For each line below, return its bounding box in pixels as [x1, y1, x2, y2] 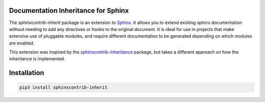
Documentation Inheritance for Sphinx [9, 6, 129, 15]
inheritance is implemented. [9, 56, 66, 62]
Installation [9, 69, 44, 77]
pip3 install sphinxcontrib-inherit [19, 85, 108, 90]
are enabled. [9, 40, 35, 46]
